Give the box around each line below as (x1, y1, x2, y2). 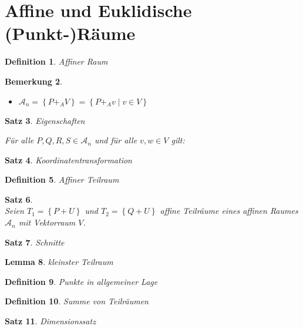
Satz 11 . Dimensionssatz (5, 315, 96, 327)
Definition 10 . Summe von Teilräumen (5, 295, 149, 307)
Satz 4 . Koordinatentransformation (5, 153, 132, 166)
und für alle (94, 134, 137, 146)
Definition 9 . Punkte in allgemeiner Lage (5, 275, 158, 287)
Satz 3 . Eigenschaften (5, 114, 85, 126)
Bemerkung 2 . (5, 75, 63, 87)
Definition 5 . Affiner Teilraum (5, 173, 119, 186)
